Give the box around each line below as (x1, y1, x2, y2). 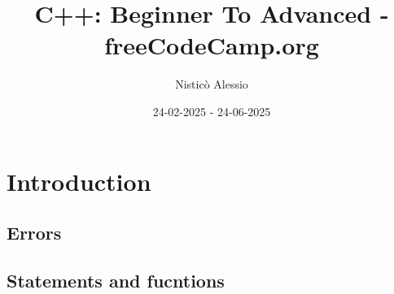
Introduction (7, 164, 151, 197)
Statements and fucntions (7, 267, 225, 292)
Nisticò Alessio (175, 76, 248, 93)
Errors (7, 220, 62, 245)
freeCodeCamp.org (104, 28, 319, 62)
